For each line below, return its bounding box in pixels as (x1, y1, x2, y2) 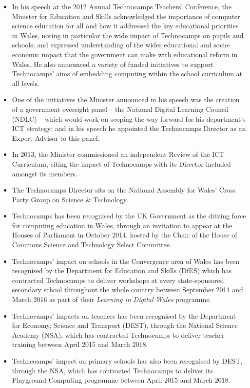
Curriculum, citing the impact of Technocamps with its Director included (12, 158, 231, 169)
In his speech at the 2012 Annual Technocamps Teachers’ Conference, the (12, 1, 232, 11)
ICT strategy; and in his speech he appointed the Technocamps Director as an (12, 123, 246, 133)
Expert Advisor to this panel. (12, 132, 100, 143)
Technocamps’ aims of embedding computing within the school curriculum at (12, 68, 243, 79)
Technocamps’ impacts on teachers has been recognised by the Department (12, 310, 236, 321)
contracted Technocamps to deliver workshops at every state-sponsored (12, 275, 224, 285)
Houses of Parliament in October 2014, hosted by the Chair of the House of (12, 230, 237, 240)
